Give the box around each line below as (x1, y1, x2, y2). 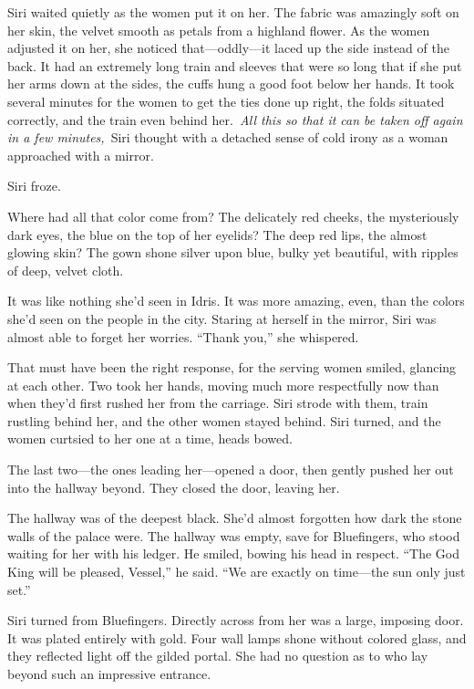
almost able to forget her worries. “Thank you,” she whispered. (7, 327, 359, 346)
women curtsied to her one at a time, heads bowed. (7, 429, 293, 448)
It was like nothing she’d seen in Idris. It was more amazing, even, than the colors (7, 291, 465, 310)
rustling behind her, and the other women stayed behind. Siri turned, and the (7, 411, 441, 430)
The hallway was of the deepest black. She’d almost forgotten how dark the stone (7, 508, 462, 527)
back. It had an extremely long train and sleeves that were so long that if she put (7, 56, 462, 75)
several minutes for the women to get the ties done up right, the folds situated (7, 91, 445, 110)
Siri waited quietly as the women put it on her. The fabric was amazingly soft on (7, 3, 459, 21)
